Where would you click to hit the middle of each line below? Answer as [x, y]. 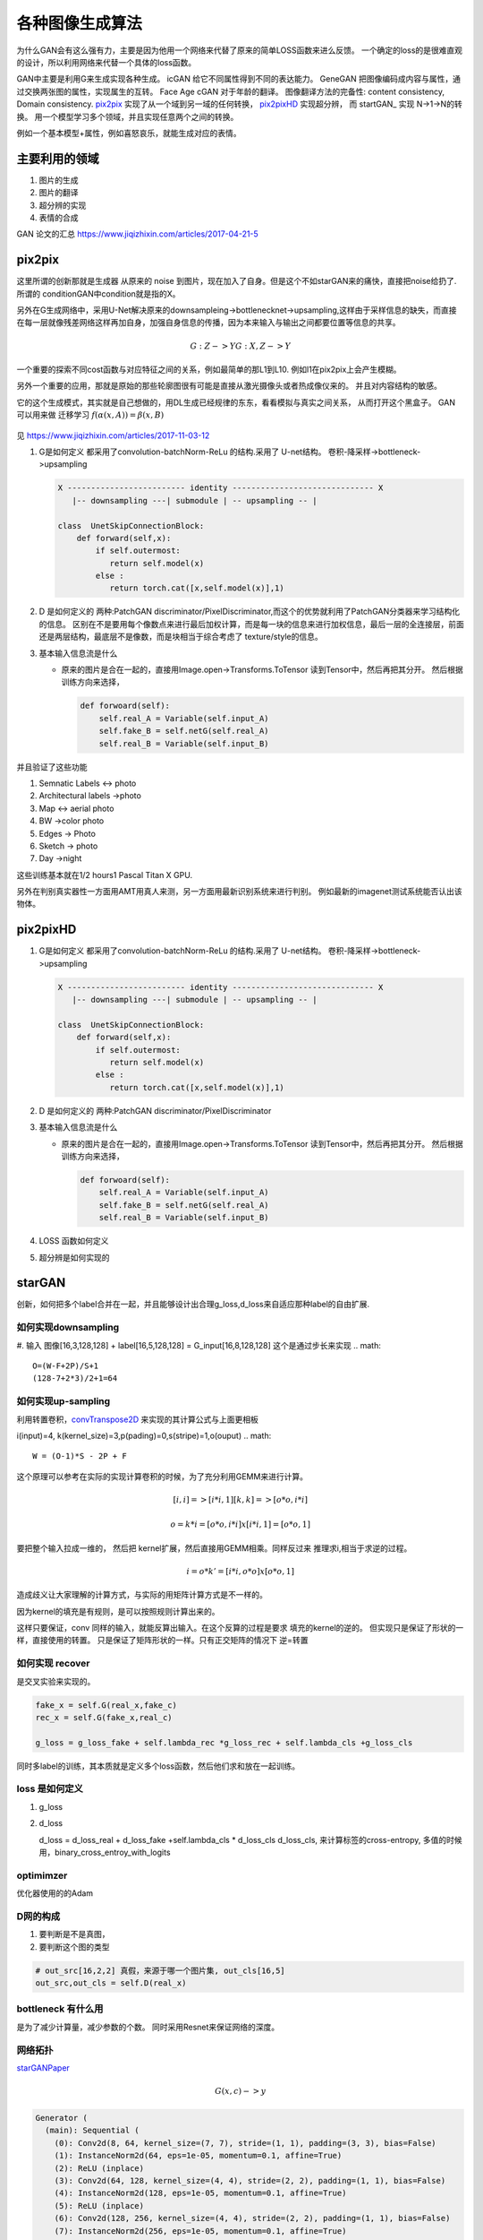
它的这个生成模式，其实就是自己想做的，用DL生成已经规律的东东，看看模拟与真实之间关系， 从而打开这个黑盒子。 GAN [236, 402]
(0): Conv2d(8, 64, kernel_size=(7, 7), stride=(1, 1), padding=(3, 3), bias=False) [246, 2143]
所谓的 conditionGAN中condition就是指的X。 [98, 293]
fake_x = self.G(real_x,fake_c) [106, 1705]
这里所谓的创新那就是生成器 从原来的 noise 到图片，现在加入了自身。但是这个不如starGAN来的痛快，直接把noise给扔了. [237, 281]
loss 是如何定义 [50, 1789]
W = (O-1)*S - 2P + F [80, 1456]
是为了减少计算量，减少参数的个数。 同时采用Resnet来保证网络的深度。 [148, 2027]
